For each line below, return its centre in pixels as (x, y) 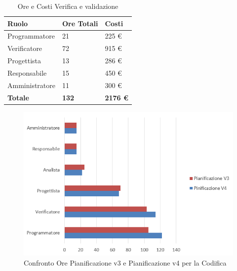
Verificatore (25, 48)
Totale (18, 97)
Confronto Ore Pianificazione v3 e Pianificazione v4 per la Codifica (125, 263)
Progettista (24, 61)
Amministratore (31, 85)
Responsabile (27, 72)
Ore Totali (80, 23)
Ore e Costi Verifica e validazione (68, 6)
